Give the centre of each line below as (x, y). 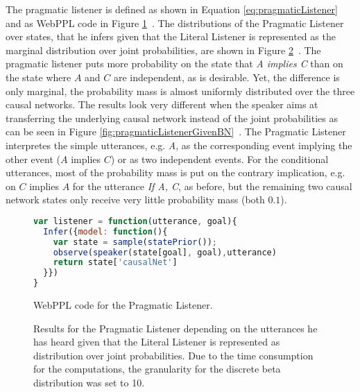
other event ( (33, 159)
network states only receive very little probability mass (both (135, 199)
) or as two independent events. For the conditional (220, 159)
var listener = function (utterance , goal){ (135, 221)
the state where (38, 77)
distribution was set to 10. (89, 382)
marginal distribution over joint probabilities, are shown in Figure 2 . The (163, 50)
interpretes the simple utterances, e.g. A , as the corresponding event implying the (179, 145)
